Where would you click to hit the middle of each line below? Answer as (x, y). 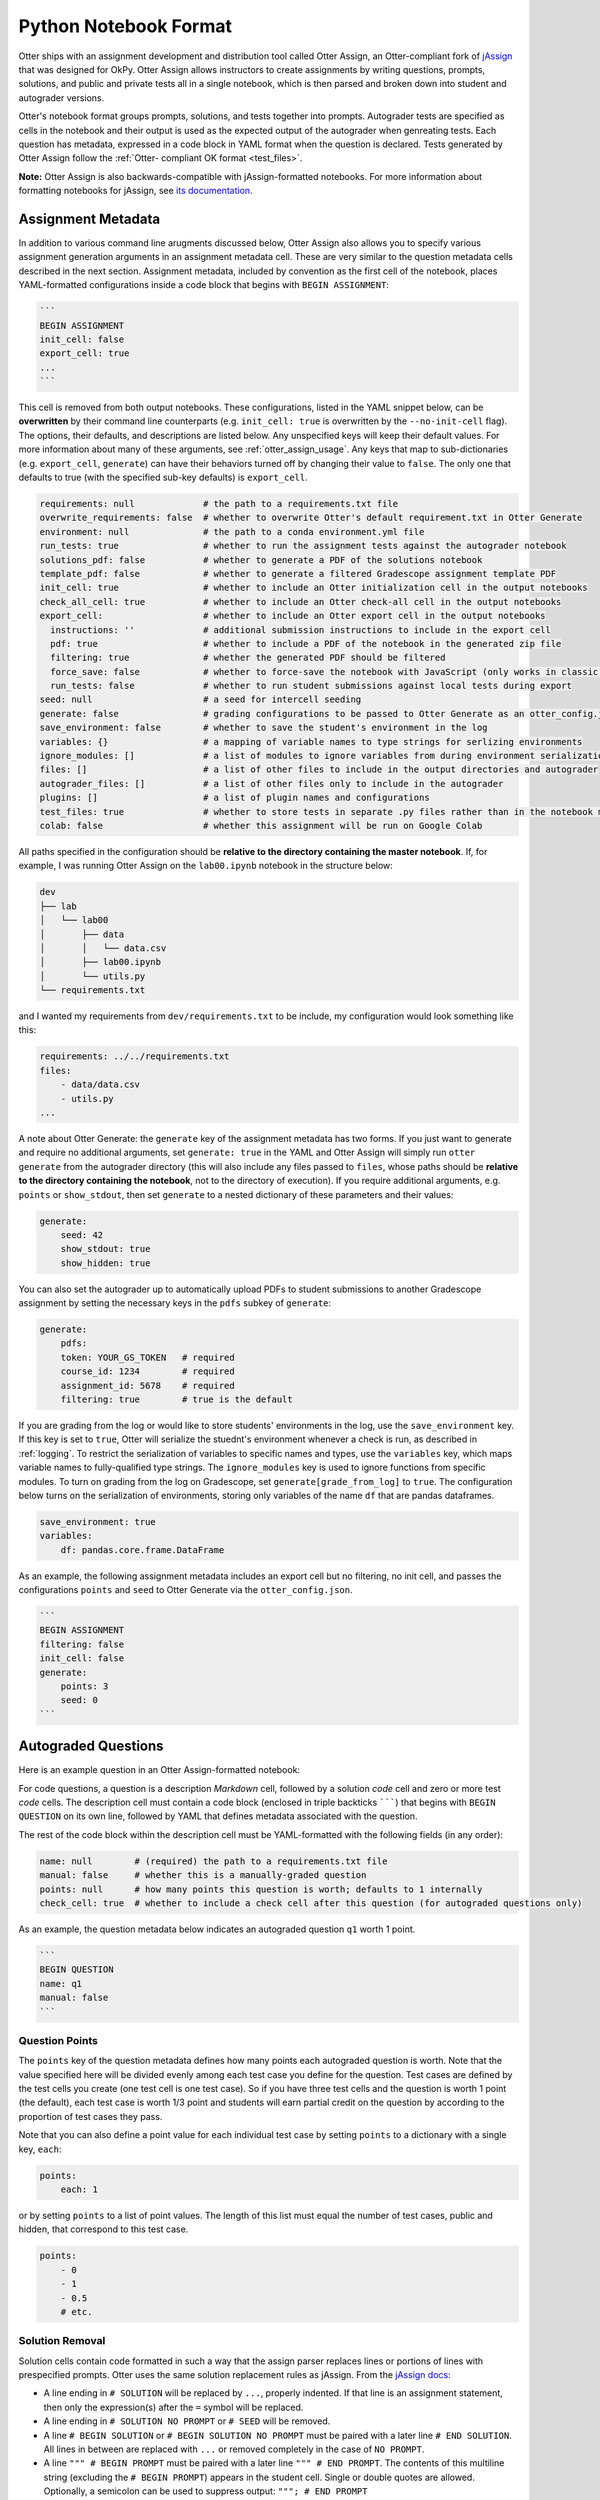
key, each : (40, 2149)
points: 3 (84, 1686)
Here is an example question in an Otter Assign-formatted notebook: (159, 1770)
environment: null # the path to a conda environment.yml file (232, 531)
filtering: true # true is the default (177, 1399)
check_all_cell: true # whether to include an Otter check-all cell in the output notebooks (300, 601)
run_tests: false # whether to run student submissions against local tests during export (311, 686)
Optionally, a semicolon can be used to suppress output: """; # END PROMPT (205, 2491)
